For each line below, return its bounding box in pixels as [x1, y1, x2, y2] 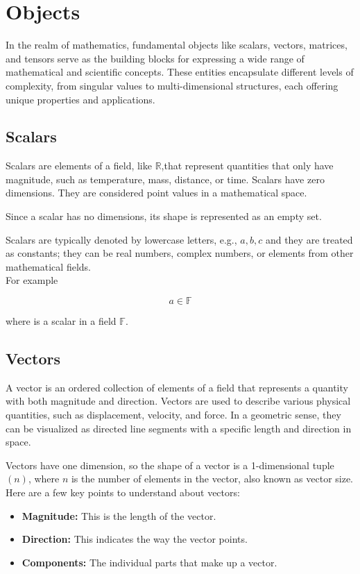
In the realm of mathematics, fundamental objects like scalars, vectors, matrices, [6, 37, 348, 52]
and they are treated [265, 232, 353, 246]
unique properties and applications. [6, 92, 155, 106]
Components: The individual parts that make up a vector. [22, 555, 277, 569]
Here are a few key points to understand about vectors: [6, 485, 240, 499]
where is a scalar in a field [6, 314, 117, 328]
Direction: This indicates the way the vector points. [22, 532, 248, 546]
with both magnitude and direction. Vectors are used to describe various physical [6, 394, 351, 408]
